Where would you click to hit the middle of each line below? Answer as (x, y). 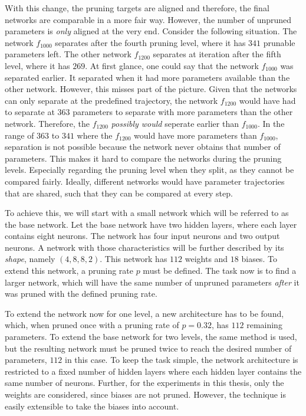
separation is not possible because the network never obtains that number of (143, 147)
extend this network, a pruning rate (69, 271)
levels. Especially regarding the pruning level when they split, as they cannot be (149, 170)
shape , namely (30, 259)
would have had (267, 100)
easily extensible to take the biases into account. (92, 406)
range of (19, 135)
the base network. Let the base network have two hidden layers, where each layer (151, 224)
